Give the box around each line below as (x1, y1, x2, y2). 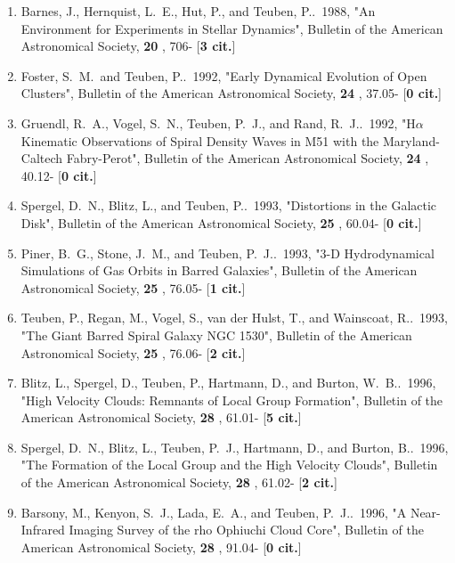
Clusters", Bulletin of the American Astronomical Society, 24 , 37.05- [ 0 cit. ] (20, 84, 443, 102)
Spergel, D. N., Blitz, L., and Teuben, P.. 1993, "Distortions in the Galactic (20, 196, 437, 215)
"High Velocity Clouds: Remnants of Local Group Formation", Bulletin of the (20, 390, 443, 409)
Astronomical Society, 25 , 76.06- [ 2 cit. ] (20, 343, 246, 362)
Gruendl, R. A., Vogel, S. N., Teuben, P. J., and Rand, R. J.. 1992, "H (20, 113, 416, 132)
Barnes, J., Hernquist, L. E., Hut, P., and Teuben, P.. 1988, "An (20, 2, 376, 20)
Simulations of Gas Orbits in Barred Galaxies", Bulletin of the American (20, 261, 418, 280)
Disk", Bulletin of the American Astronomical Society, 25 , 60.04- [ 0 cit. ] (20, 213, 422, 232)
